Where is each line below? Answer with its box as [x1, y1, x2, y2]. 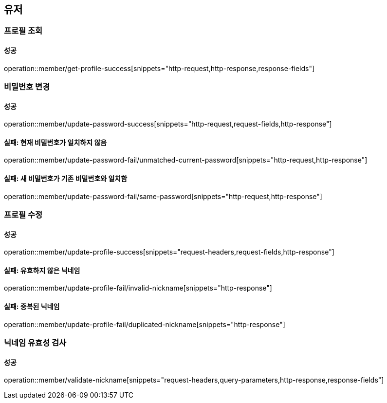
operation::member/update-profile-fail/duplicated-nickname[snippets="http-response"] [4, 320, 285, 329]
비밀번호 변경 [4, 82, 50, 92]
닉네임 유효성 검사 [4, 338, 67, 348]
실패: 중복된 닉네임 [4, 302, 60, 311]
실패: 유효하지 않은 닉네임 [4, 266, 80, 275]
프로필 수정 [4, 210, 43, 220]
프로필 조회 [4, 26, 43, 36]
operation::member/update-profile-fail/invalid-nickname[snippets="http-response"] [4, 284, 272, 293]
